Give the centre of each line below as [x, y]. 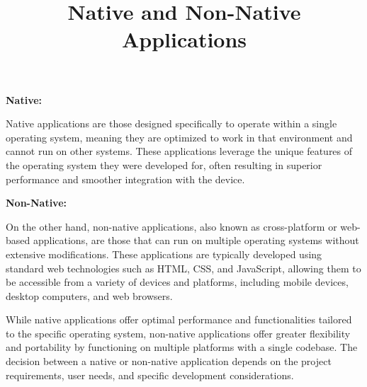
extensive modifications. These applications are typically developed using [164, 254]
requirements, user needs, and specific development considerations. [150, 375]
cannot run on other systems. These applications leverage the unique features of [179, 151]
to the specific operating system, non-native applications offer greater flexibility [178, 333]
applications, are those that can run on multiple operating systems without [196, 240]
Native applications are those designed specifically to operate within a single [171, 123]
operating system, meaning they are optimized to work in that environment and [179, 137]
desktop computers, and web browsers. [89, 295]
